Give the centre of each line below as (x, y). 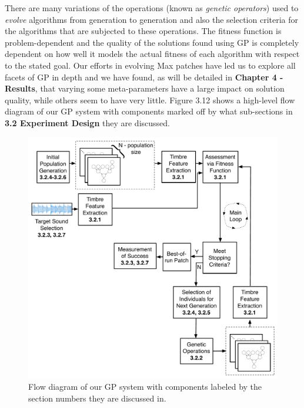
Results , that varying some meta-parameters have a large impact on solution (145, 88)
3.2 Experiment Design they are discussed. (87, 122)
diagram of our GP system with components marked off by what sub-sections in (149, 111)
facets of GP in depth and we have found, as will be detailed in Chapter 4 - (144, 77)
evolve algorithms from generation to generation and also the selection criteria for (152, 19)
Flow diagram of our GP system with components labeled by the (145, 387)
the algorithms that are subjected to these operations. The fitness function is (143, 31)
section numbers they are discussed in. (97, 398)
